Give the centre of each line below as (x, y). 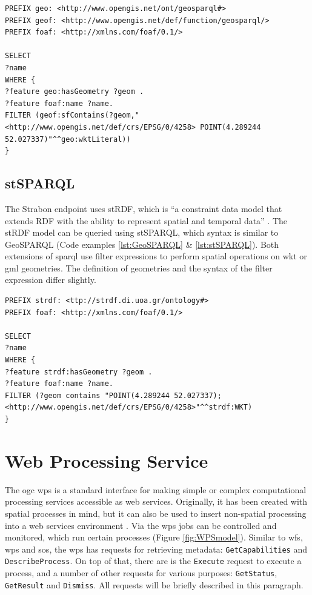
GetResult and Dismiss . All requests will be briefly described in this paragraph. (154, 584)
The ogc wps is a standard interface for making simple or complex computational (156, 489)
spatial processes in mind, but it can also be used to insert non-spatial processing (156, 513)
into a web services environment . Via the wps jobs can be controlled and (141, 525)
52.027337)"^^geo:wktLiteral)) (68, 139)
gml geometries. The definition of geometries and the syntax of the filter (139, 268)
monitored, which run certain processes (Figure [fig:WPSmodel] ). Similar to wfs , (154, 537)
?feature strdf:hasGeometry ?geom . (79, 372)
